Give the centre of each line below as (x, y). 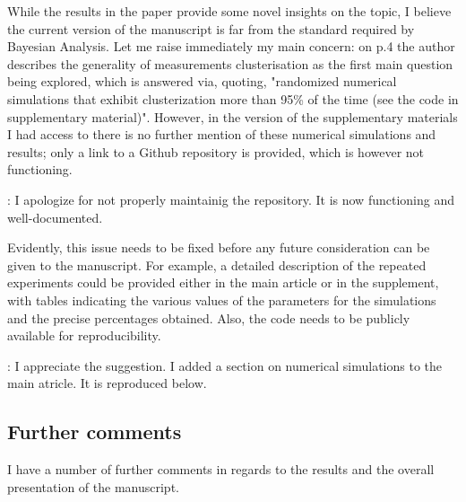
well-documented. (55, 217)
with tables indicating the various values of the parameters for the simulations (222, 299)
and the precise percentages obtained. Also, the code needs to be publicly (209, 317)
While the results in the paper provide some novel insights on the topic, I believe (229, 11)
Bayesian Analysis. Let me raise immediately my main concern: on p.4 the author (231, 46)
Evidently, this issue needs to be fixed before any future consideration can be (219, 247)
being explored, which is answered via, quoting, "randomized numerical (202, 81)
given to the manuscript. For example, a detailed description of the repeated (217, 264)
